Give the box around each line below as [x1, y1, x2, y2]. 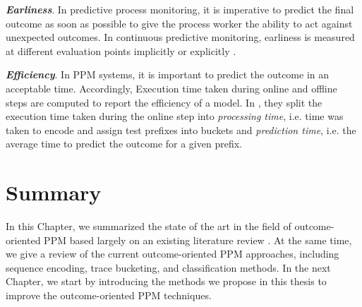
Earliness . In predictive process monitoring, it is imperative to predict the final [6, 2, 354, 16]
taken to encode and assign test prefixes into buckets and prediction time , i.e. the [6, 122, 356, 137]
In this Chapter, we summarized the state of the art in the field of [6, 219, 291, 234]
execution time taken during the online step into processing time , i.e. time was [6, 109, 344, 124]
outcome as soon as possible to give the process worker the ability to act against [6, 16, 353, 30]
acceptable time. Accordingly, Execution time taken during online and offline [6, 80, 337, 95]
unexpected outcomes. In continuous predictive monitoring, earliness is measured [6, 30, 355, 44]
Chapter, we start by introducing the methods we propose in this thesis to [6, 274, 327, 289]
